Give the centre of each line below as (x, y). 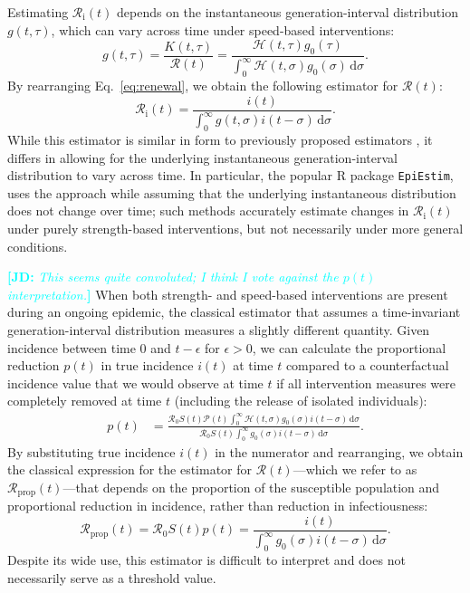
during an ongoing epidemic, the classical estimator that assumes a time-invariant (234, 312)
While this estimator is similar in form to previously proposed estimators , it (220, 139)
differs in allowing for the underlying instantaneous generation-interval (202, 157)
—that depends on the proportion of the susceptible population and (251, 487)
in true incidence (147, 365)
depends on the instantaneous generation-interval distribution (288, 12)
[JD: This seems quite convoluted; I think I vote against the (173, 277)
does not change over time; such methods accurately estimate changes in (208, 210)
